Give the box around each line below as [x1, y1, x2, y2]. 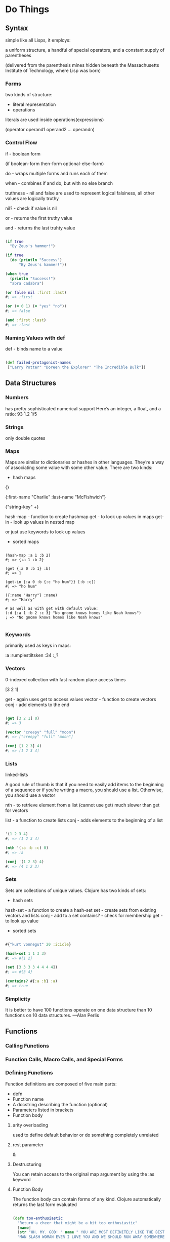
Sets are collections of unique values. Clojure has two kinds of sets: [5, 887, 147, 894]
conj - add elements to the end [5, 702, 70, 708]
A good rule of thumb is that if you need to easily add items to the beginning [5, 782, 164, 788]
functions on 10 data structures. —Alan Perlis [5, 1012, 100, 1019]
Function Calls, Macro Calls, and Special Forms [5, 1056, 123, 1063]
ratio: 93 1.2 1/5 [5, 411, 37, 417]
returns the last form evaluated [12, 1201, 77, 1208]
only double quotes [5, 435, 46, 441]
